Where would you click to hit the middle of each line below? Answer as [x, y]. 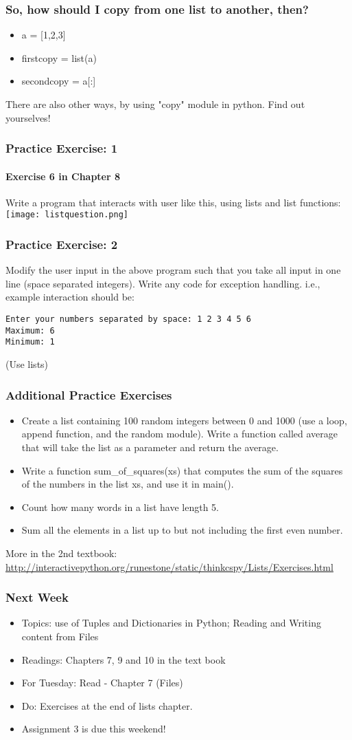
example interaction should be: [70, 297]
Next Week [37, 597]
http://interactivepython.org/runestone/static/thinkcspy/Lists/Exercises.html [169, 566]
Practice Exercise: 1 [62, 148]
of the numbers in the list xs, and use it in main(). [128, 484]
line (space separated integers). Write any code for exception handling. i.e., [163, 283]
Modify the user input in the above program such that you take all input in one [173, 270]
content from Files [60, 636]
